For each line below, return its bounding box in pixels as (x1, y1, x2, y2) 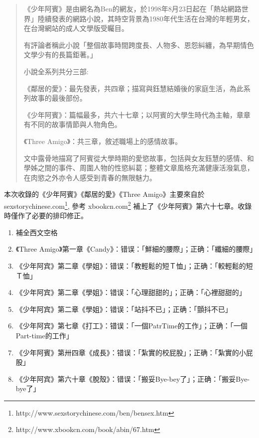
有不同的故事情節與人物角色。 (23, 119, 122, 130)
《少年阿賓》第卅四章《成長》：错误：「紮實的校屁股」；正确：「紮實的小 (15, 347, 246, 357)
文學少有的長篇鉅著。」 (23, 49, 97, 60)
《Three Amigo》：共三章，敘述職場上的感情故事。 (23, 136, 182, 146)
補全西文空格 (15, 227, 58, 237)
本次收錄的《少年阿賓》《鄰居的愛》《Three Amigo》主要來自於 (4, 189, 205, 199)
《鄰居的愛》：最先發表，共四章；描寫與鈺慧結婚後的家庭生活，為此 (23, 83, 244, 93)
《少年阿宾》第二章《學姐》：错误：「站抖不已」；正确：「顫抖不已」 (15, 303, 232, 314)
